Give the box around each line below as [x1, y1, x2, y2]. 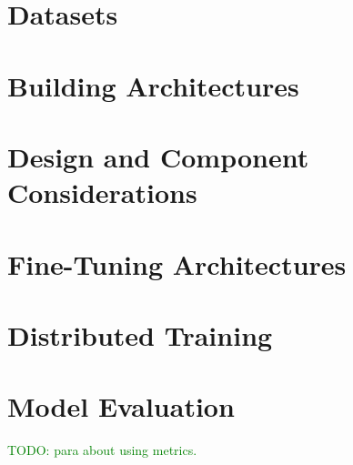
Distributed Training [7, 316, 273, 353]
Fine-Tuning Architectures [7, 245, 347, 282]
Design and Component [7, 137, 309, 175]
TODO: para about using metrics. [7, 440, 197, 460]
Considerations [7, 174, 197, 211]
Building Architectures [7, 66, 299, 104]
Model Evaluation [7, 388, 235, 425]
